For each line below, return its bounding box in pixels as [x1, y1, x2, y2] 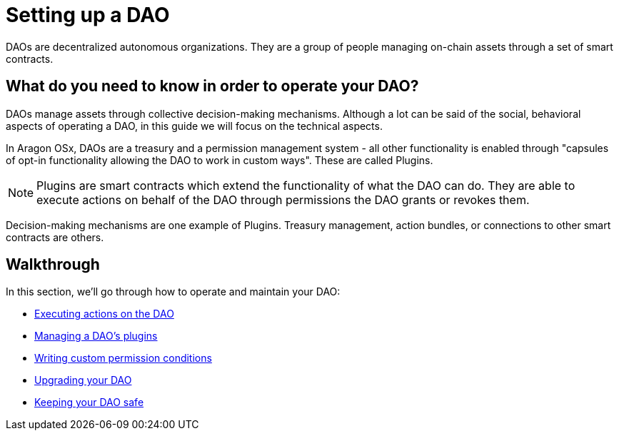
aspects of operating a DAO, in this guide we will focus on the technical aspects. [6, 119, 383, 132]
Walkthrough [6, 255, 100, 274]
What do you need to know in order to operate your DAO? [6, 77, 419, 96]
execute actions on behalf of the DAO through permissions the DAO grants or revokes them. [36, 192, 530, 207]
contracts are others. [6, 230, 104, 243]
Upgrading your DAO [34, 374, 132, 387]
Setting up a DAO [6, 3, 170, 27]
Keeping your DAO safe [34, 396, 144, 409]
